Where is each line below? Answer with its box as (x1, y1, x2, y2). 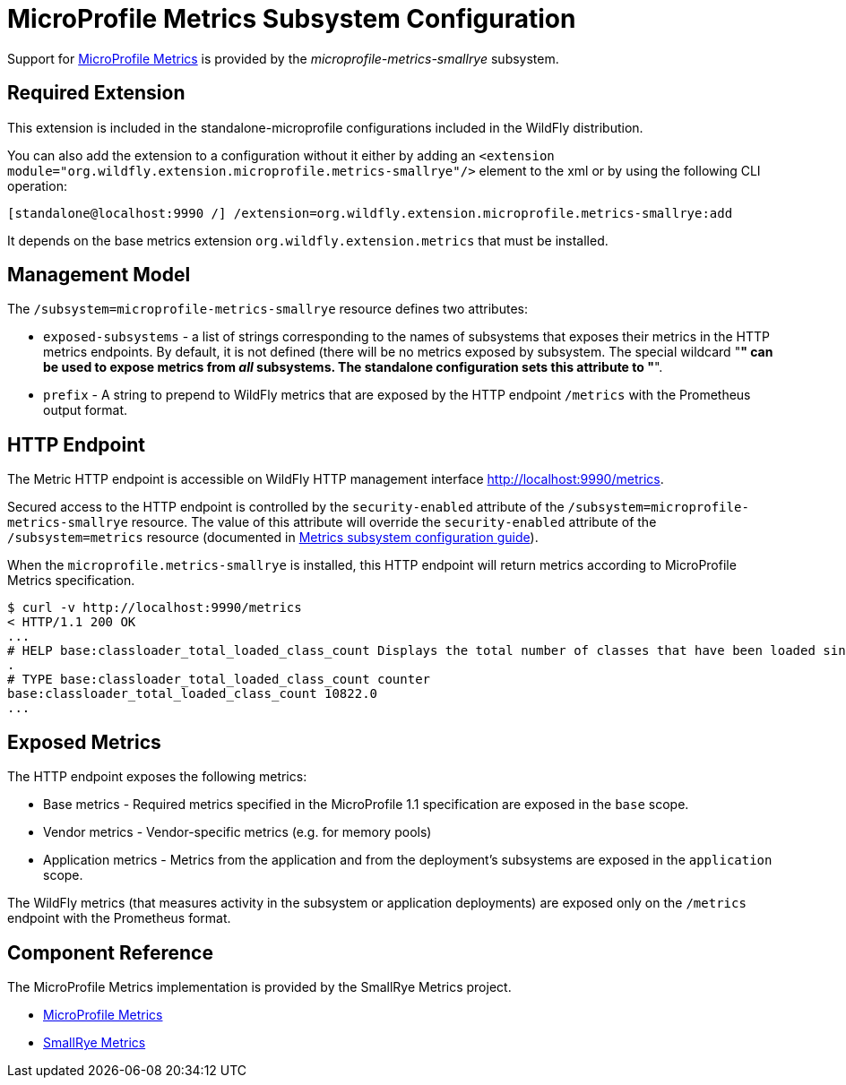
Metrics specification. (7, 573, 135, 589)
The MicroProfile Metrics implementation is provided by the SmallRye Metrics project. (7, 978, 512, 995)
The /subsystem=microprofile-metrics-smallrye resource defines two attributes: (7, 301, 529, 317)
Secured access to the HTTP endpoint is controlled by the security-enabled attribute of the (7, 499, 565, 515)
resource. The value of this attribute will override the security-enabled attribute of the (131, 514, 657, 530)
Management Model (7, 263, 191, 287)
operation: (7, 177, 67, 194)
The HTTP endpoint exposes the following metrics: (7, 769, 307, 785)
